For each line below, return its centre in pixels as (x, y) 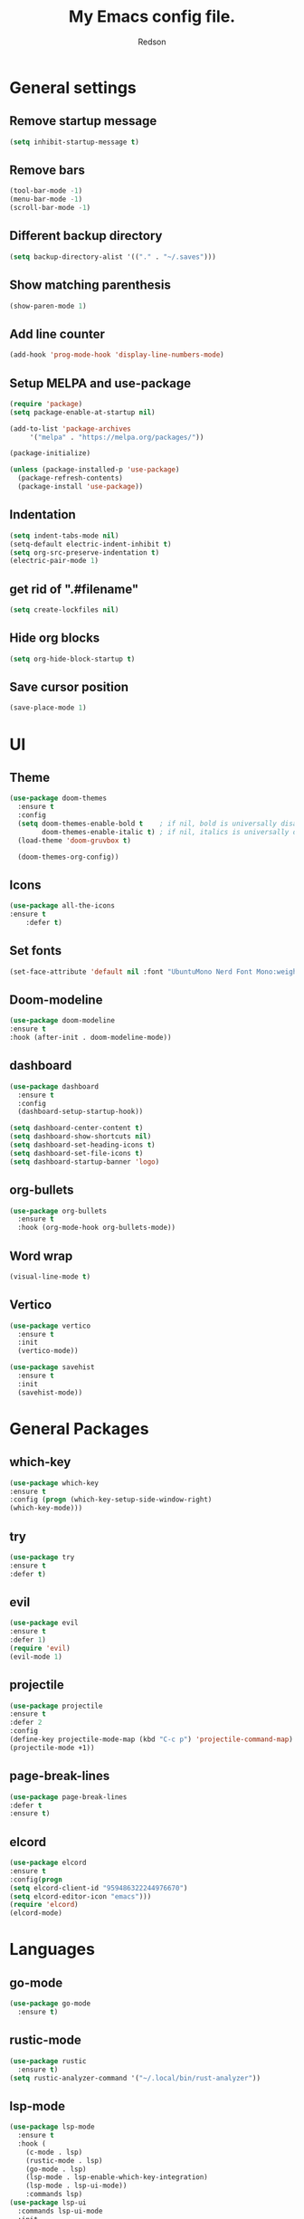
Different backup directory (86, 236)
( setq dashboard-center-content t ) (76, 1129)
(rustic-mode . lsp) (64, 2160)
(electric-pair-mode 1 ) (54, 561)
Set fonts (36, 951)
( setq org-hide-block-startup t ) (72, 659)
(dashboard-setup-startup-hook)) (81, 1112)
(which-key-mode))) (46, 1509)
